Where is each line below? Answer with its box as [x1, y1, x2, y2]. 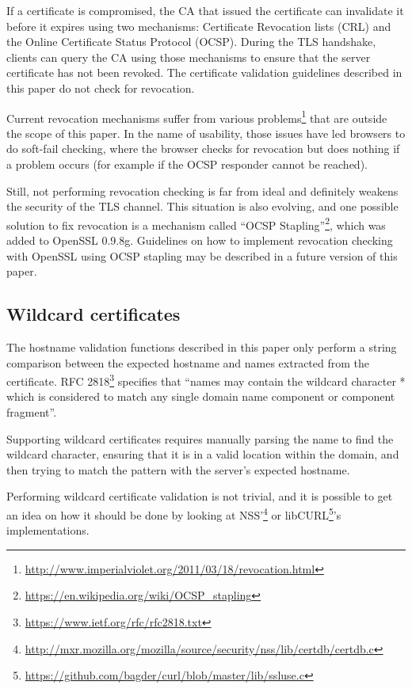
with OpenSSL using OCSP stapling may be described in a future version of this [6, 247, 398, 264]
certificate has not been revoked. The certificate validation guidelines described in [6, 64, 402, 81]
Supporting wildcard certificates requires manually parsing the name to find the [6, 430, 394, 447]
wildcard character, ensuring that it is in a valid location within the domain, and [6, 446, 399, 463]
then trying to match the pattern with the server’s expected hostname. [6, 461, 350, 478]
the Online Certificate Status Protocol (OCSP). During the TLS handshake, [6, 33, 376, 50]
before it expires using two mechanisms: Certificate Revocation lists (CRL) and [6, 17, 391, 34]
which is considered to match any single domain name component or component [6, 388, 395, 405]
